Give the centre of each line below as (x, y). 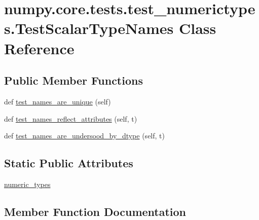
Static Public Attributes (69, 163)
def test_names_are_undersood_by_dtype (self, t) (84, 136)
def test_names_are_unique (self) (58, 101)
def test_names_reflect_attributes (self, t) (71, 118)
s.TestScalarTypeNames (89, 28)
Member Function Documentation (95, 211)
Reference (39, 48)
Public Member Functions (73, 80)
